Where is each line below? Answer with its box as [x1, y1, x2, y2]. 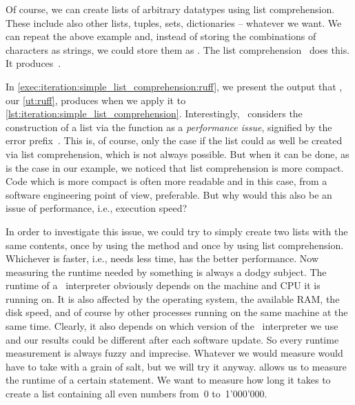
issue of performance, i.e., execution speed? [6, 201, 187, 215]
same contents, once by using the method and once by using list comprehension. [6, 237, 344, 252]
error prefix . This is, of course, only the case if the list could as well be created [6, 133, 343, 148]
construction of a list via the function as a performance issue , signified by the [6, 119, 332, 134]
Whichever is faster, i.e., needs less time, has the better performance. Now [6, 251, 319, 266]
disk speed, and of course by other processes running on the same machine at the [6, 305, 348, 319]
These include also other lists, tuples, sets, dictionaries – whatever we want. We [6, 15, 342, 30]
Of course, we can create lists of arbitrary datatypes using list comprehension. [6, 2, 335, 16]
